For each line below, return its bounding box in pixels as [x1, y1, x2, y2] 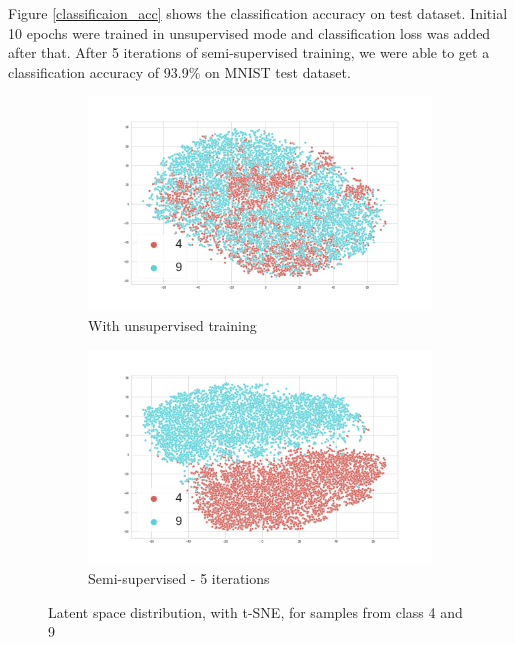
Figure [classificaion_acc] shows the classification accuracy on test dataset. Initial [8, 3, 508, 23]
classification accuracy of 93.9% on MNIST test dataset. [8, 61, 351, 82]
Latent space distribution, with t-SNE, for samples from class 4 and [48, 601, 463, 622]
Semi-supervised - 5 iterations [88, 568, 270, 589]
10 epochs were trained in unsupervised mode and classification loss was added [8, 22, 491, 43]
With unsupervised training [88, 314, 257, 335]
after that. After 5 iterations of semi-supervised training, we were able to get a [8, 42, 490, 63]
